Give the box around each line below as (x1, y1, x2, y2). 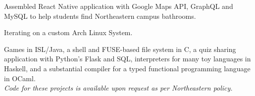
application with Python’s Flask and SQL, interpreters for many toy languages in (4, 53, 251, 64)
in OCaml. (4, 73, 36, 83)
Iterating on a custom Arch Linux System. (4, 27, 133, 38)
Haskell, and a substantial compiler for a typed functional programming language (4, 63, 251, 73)
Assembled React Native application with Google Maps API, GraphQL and (4, 1, 233, 11)
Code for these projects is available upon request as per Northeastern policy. (4, 83, 233, 93)
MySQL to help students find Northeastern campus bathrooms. (4, 10, 196, 21)
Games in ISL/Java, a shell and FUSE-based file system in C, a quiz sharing (4, 44, 236, 54)
